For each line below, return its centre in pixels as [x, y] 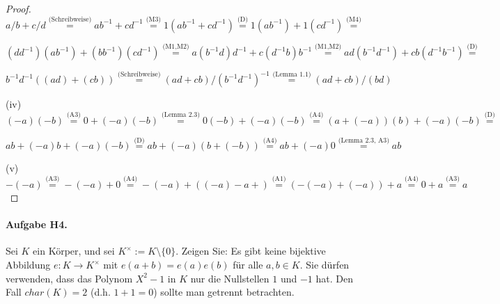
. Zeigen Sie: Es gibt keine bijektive [251, 251]
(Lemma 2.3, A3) [364, 140]
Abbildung [28, 265]
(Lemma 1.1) [292, 74]
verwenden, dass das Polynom [69, 278]
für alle [248, 265]
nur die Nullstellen [230, 278]
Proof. [18, 8]
